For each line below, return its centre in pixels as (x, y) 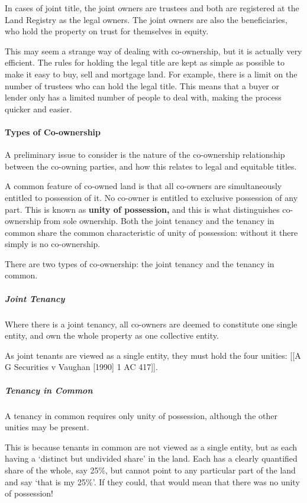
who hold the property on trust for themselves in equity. (107, 31)
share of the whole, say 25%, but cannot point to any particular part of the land (150, 470)
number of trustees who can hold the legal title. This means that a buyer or (142, 85)
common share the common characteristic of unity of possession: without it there (151, 232)
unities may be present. (47, 427)
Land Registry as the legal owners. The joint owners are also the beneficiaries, (146, 19)
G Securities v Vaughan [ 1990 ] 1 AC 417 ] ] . (81, 367)
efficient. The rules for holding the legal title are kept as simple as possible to (145, 62)
